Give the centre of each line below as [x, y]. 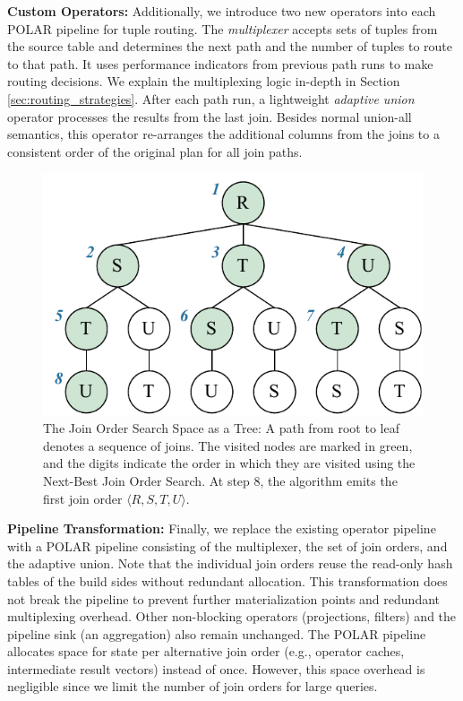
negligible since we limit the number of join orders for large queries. [193, 686]
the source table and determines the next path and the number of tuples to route [230, 46]
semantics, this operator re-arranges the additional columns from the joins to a [223, 134]
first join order [83, 498]
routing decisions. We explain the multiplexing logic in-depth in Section [204, 81]
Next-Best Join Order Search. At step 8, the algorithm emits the [220, 480]
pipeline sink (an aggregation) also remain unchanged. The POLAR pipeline [217, 633]
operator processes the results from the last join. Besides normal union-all [210, 116]
